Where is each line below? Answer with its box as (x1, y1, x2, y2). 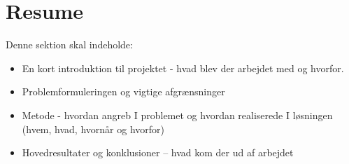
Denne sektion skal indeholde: (6, 37, 133, 52)
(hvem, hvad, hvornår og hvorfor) (22, 121, 164, 136)
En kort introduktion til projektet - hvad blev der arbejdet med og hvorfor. (22, 60, 344, 75)
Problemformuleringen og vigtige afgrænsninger (22, 84, 225, 99)
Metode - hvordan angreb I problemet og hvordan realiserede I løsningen (22, 107, 333, 122)
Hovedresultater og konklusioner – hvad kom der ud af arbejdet (22, 145, 294, 160)
